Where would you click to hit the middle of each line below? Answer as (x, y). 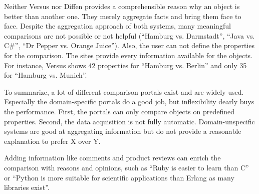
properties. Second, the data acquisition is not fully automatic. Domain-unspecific (129, 121)
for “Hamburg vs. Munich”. (46, 75)
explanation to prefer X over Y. (52, 141)
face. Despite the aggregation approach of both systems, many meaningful (117, 26)
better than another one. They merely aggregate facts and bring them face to (123, 16)
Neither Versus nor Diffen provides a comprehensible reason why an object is (122, 6)
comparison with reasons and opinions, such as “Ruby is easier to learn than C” (126, 167)
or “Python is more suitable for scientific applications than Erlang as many (119, 177)
